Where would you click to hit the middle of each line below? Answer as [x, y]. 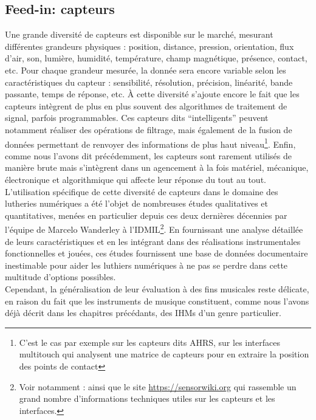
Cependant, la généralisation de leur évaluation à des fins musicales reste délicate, [157, 288]
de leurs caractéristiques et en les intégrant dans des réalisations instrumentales [153, 241]
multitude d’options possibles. [60, 277]
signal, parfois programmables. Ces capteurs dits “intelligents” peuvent [137, 118]
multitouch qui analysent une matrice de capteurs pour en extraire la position [164, 354]
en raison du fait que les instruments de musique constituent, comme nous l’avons [157, 301]
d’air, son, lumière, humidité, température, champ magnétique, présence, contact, [156, 58]
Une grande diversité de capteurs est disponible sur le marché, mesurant [139, 34]
